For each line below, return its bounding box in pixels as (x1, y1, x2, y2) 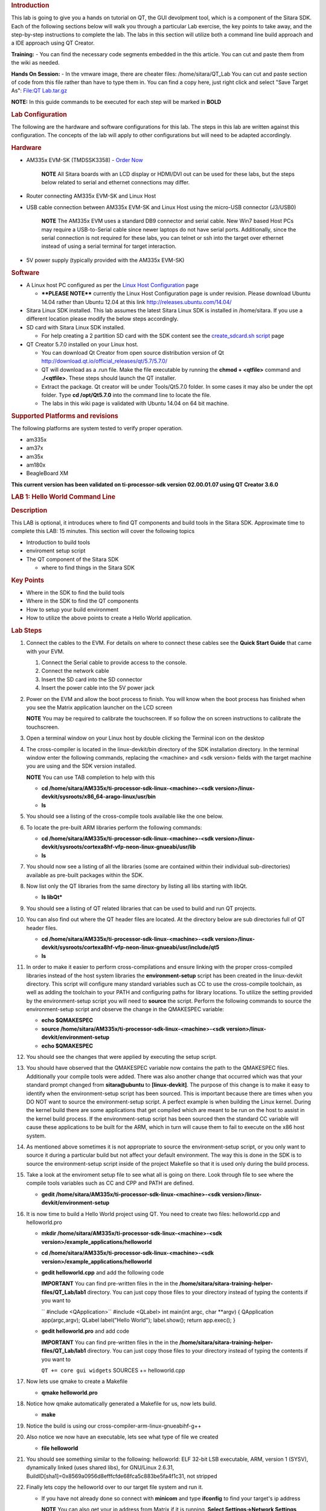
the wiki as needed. (11, 59, 60, 66)
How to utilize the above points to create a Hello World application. (26, 614, 193, 622)
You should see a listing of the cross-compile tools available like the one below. (26, 813, 223, 820)
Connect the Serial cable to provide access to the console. (41, 659, 187, 666)
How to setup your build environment (26, 606, 119, 613)
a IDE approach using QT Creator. (11, 39, 95, 47)
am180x (26, 461, 46, 468)
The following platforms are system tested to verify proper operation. (11, 425, 184, 432)
